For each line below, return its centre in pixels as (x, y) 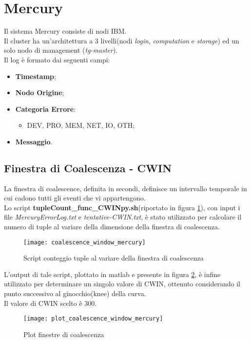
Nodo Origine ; (40, 92)
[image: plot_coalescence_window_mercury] (93, 319)
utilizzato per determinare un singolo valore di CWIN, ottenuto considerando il (122, 284)
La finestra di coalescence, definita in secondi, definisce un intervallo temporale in (125, 188)
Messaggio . (34, 141)
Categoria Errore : (46, 109)
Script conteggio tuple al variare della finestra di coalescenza (114, 258)
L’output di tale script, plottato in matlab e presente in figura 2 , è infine (112, 274)
